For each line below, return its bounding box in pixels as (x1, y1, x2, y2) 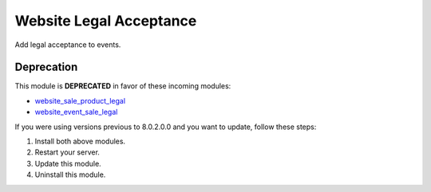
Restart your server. (34, 147, 100, 157)
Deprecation (14, 61, 78, 74)
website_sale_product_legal (34, 96, 126, 105)
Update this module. (34, 159, 101, 168)
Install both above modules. (34, 136, 126, 147)
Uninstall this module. (34, 170, 106, 179)
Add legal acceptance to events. (14, 40, 121, 49)
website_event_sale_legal (34, 108, 118, 117)
